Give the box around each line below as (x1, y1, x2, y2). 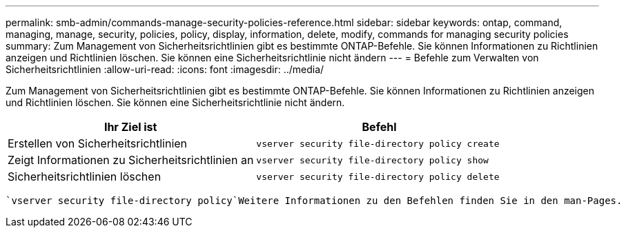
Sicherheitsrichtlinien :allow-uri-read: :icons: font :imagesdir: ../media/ (6, 63, 324, 75)
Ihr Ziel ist (104, 120, 157, 134)
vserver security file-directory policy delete (256, 171, 500, 182)
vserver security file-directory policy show (256, 154, 489, 165)
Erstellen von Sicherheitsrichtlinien (8, 136, 188, 150)
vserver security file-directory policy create (256, 138, 500, 149)
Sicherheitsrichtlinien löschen (8, 170, 162, 183)
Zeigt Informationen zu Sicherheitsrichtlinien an (8, 153, 254, 167)
